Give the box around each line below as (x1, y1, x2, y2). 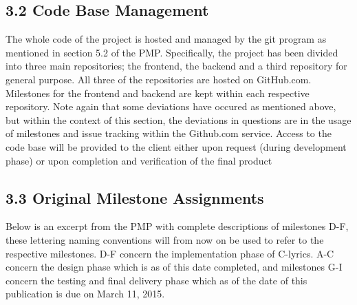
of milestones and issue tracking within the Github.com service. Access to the (6, 126, 332, 140)
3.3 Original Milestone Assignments (6, 187, 264, 208)
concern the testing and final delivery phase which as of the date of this (6, 273, 307, 287)
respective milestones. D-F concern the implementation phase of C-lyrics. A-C (6, 246, 334, 260)
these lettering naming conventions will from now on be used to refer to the (6, 232, 324, 246)
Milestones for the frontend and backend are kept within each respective (6, 85, 310, 100)
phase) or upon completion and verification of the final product (6, 153, 272, 167)
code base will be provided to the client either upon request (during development (6, 139, 347, 154)
